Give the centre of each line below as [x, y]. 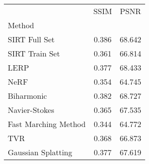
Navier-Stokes [31, 110]
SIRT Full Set [31, 39]
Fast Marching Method [47, 124]
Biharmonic [27, 96]
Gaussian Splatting [40, 152]
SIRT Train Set [34, 53]
